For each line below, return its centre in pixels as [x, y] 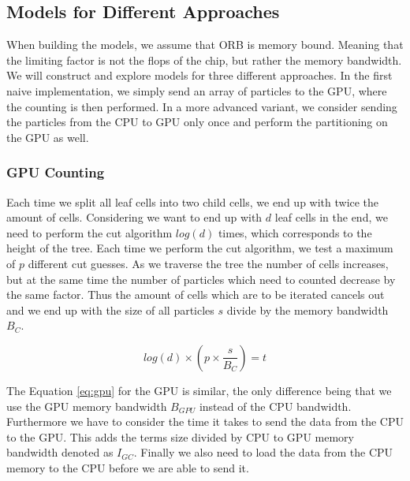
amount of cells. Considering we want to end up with [134, 217]
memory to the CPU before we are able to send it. [128, 467]
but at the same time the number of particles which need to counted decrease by [201, 279]
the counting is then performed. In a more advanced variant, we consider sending [202, 106]
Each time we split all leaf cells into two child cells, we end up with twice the [193, 201]
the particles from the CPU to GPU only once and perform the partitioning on [197, 122]
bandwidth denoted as [60, 452]
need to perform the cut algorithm [89, 232]
